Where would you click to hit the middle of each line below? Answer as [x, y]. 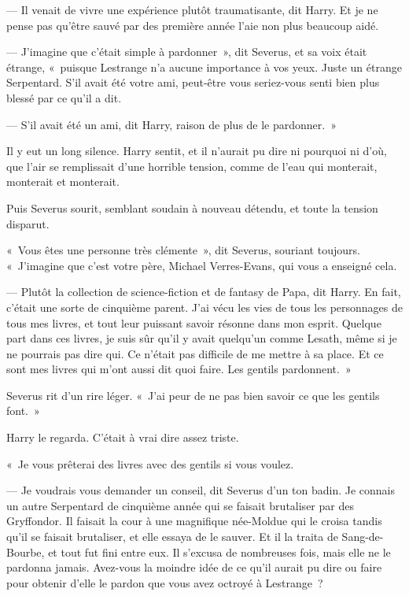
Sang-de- [363, 537]
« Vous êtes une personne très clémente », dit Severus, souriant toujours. [183, 250]
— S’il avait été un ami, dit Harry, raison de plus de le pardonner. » [171, 124]
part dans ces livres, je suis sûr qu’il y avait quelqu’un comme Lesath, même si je [202, 338]
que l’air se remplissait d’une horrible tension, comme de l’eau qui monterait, [192, 166]
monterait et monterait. [63, 181]
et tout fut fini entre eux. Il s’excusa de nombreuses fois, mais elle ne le [219, 552]
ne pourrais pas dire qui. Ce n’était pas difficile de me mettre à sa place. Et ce [195, 353]
